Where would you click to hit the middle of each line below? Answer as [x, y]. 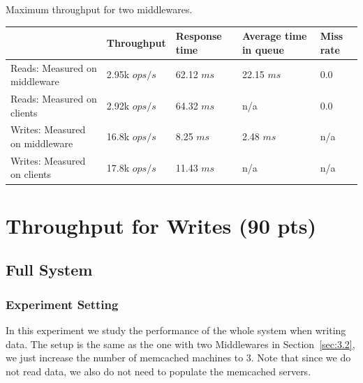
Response [199, 36]
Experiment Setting [62, 304]
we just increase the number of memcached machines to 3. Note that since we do [178, 358]
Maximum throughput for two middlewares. [99, 9]
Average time [274, 36]
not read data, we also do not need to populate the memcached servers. [158, 371]
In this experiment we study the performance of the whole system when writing [176, 330]
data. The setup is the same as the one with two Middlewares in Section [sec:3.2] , [180, 344]
